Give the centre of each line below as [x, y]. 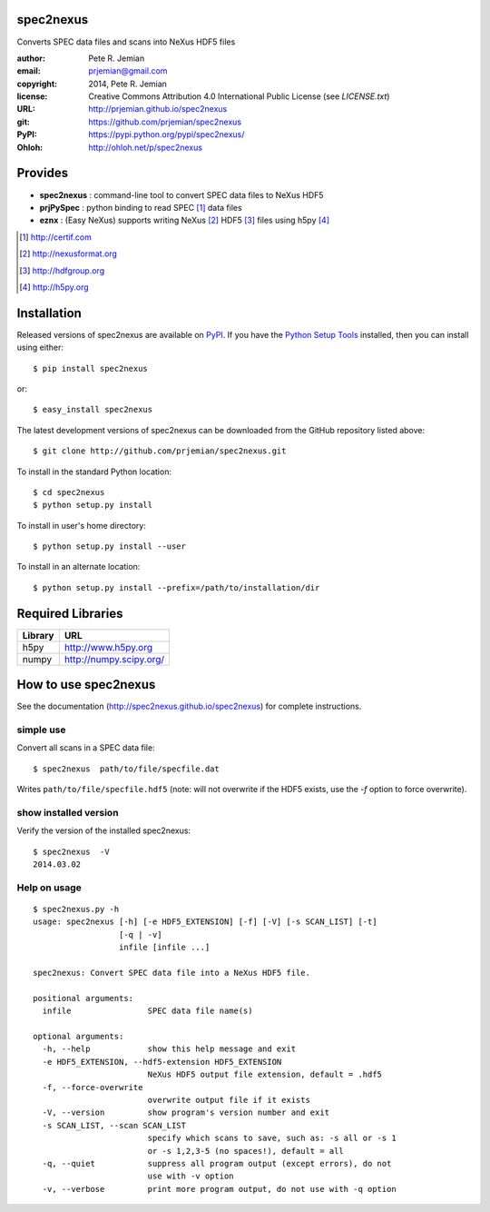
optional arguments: [78, 1036]
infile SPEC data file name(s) [147, 1011]
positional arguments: [83, 998]
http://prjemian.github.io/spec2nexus [158, 109]
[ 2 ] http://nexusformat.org [69, 253]
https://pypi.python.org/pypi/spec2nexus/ [167, 134]
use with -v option [191, 1176]
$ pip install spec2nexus [91, 368]
